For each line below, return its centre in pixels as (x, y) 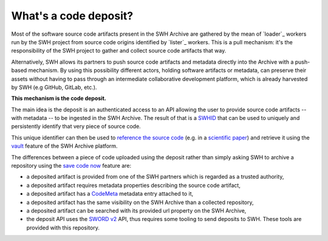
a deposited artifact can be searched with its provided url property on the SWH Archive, (136, 210)
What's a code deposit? (72, 16)
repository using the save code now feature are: (71, 166)
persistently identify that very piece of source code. (76, 127)
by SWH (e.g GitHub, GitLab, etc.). (54, 87)
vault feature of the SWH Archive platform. (64, 146)
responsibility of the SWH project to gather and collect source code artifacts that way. (119, 51)
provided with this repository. (63, 228)
